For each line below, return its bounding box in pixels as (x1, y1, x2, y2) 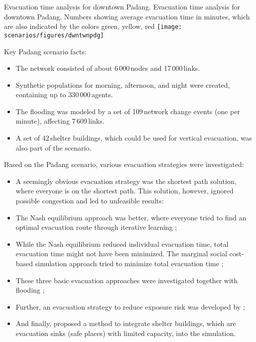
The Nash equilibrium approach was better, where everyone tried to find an (15, 212, 247, 222)
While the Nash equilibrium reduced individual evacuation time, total (15, 238, 229, 249)
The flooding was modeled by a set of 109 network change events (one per (15, 106, 241, 116)
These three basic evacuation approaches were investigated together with (15, 275, 238, 285)
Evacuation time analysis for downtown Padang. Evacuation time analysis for (4, 1, 240, 11)
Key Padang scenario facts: (4, 46, 87, 56)
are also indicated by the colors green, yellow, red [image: (4, 21, 182, 31)
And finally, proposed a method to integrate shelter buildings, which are (15, 318, 236, 329)
